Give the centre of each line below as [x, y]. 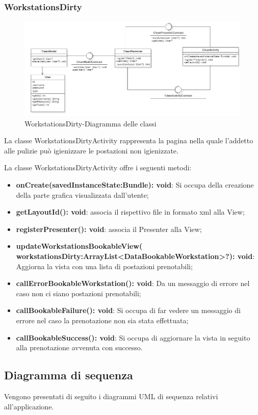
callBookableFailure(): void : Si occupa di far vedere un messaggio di [128, 310]
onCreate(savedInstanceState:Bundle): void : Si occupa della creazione [135, 185]
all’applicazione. [29, 406]
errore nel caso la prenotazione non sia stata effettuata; [102, 320]
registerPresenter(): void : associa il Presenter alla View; [109, 229]
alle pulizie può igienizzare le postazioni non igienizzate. [91, 150]
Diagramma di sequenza [69, 375]
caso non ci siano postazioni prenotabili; [79, 293]
